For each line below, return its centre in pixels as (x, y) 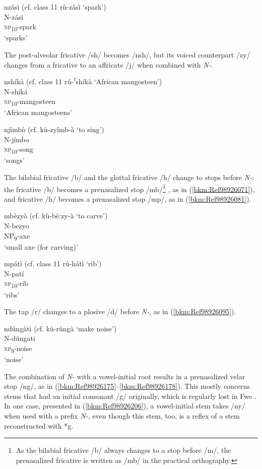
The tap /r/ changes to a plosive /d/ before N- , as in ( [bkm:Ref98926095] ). (120, 311)
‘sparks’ (16, 38)
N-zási (14, 16)
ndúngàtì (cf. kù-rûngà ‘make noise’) (60, 328)
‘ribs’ (12, 294)
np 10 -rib (16, 284)
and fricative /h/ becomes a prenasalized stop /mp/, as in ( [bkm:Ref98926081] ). (128, 198)
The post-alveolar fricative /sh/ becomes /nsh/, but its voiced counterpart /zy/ (127, 54)
